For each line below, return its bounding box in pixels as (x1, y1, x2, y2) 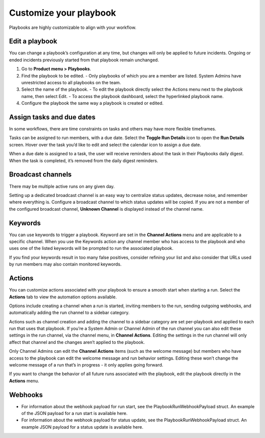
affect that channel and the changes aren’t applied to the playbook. (9, 339, 145, 345)
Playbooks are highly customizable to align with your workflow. (9, 24, 137, 30)
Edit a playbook (9, 37, 57, 46)
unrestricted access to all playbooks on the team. (21, 80, 121, 86)
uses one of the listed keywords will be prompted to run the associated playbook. (9, 245, 174, 251)
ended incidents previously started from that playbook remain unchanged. (9, 57, 159, 63)
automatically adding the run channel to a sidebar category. (9, 310, 130, 316)
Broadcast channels (9, 170, 72, 179)
